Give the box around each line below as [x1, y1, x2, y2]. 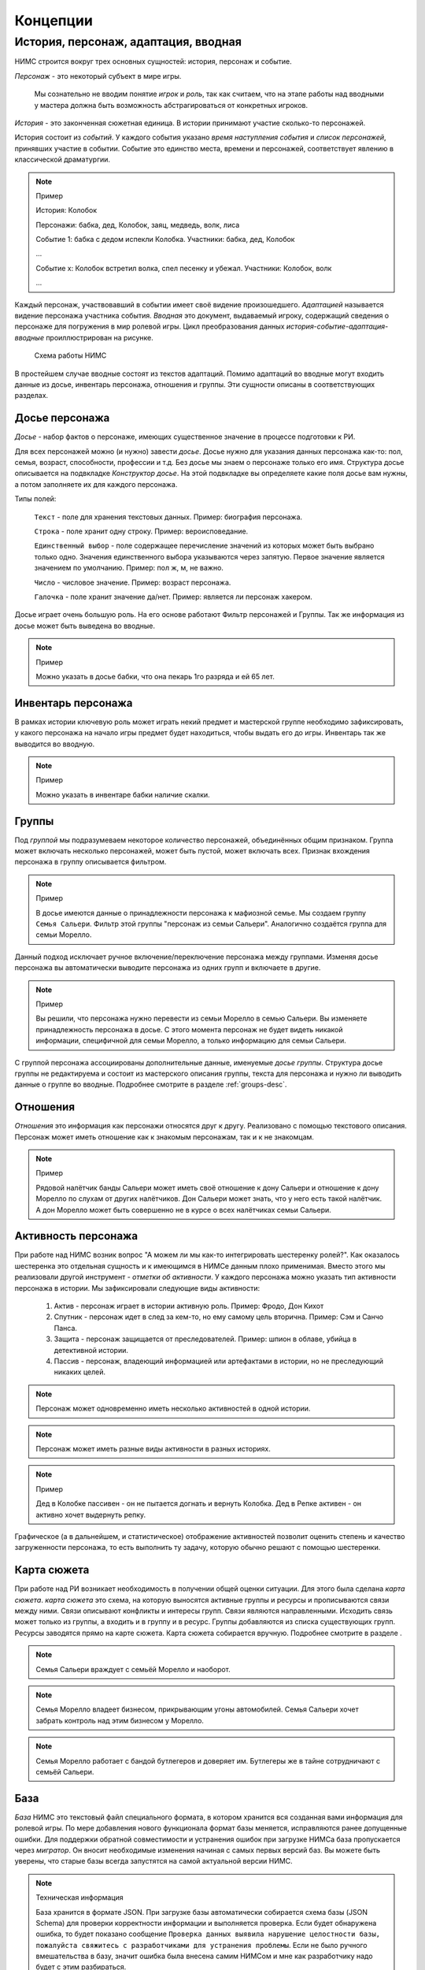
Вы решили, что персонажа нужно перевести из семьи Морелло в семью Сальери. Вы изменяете [35, 1013, 368, 1024]
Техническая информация [35, 1893, 124, 1902]
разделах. [14, 391, 49, 400]
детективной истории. [54, 1345, 129, 1355]
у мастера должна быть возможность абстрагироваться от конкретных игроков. [34, 100, 309, 110]
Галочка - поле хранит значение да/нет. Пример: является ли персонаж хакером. [34, 592, 312, 601]
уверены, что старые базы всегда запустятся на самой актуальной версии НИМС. [14, 1857, 293, 1866]
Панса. [54, 1323, 78, 1333]
